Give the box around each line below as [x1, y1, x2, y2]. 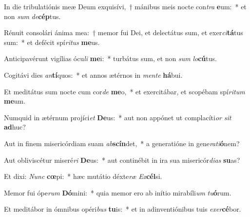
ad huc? [4, 122, 26, 132]
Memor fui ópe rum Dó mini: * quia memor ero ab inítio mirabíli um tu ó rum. [4, 187, 231, 197]
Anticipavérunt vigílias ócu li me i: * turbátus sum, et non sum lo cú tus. [4, 53, 217, 64]
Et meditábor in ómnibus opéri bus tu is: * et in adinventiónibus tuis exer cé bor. [4, 204, 241, 214]
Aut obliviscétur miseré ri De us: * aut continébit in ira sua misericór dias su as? [4, 154, 240, 165]
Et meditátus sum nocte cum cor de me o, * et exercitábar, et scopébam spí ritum [4, 86, 245, 96]
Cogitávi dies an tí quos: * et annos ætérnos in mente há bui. [4, 69, 183, 80]
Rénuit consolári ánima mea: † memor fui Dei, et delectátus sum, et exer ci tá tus [4, 27, 243, 38]
